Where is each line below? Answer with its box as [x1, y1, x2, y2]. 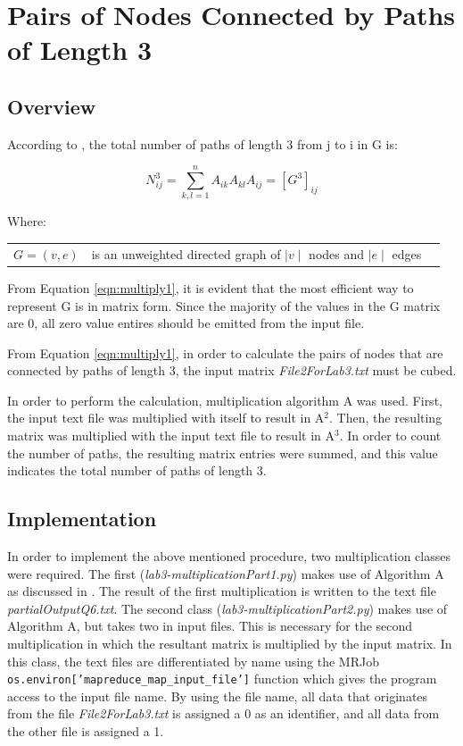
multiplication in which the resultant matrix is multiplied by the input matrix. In [7, 634, 452, 653]
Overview [7, 92, 96, 120]
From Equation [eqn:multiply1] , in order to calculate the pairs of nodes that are [7, 343, 443, 362]
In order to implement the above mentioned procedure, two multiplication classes [7, 547, 451, 566]
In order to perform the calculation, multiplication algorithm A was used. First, [7, 390, 442, 409]
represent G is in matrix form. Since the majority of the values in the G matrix [7, 296, 441, 314]
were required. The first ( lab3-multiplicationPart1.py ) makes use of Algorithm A [7, 564, 444, 583]
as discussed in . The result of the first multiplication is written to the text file [7, 582, 436, 600]
